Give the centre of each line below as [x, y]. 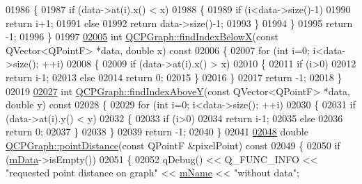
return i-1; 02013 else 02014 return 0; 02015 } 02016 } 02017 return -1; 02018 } [174, 77]
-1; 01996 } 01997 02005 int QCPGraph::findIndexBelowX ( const [142, 36]
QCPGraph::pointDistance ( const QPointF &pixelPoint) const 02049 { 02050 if [173, 145]
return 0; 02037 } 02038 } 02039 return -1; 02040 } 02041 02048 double [157, 132]
